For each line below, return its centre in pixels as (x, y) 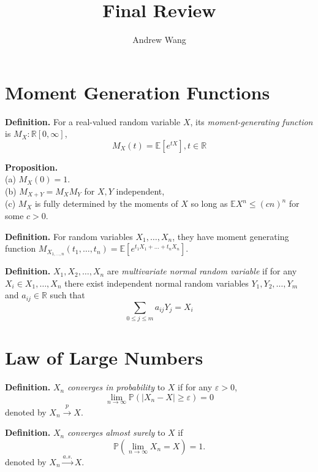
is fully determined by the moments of (106, 203)
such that (67, 295)
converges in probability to (116, 387)
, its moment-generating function (252, 121)
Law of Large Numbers (104, 358)
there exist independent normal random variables (157, 283)
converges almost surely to (116, 432)
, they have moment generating (231, 236)
